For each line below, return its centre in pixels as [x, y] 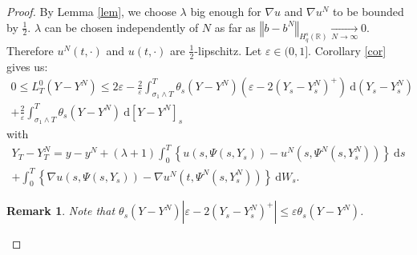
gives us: [27, 66]
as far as [235, 27]
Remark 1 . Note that [61, 211]
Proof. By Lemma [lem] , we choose [91, 11]
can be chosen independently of [121, 27]
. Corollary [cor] [347, 50]
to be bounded [368, 11]
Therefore [30, 50]
